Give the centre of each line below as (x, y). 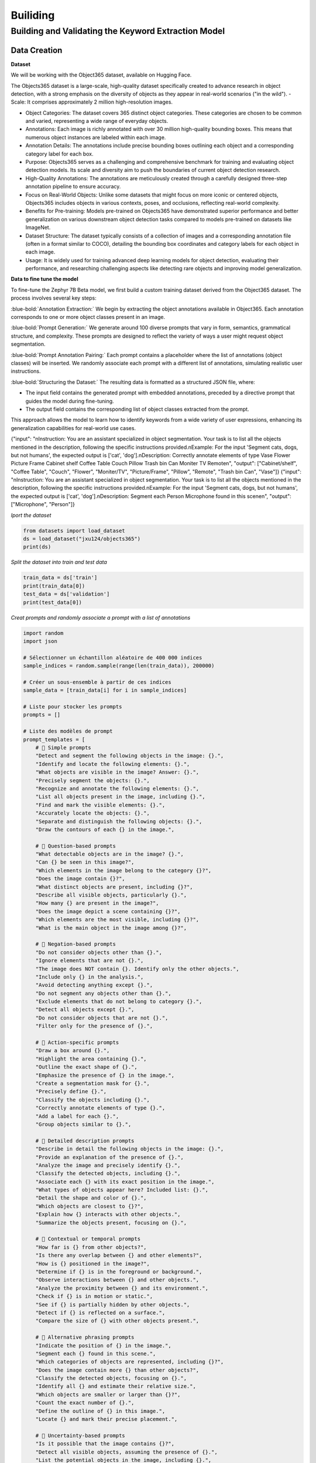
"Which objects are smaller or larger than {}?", (108, 1395)
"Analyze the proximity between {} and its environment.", (122, 1288)
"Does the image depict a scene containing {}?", (108, 911)
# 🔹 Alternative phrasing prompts (85, 1337)
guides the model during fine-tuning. (70, 401)
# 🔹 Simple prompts (63, 747)
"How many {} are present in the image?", (97, 903)
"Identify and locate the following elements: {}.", (113, 764)
